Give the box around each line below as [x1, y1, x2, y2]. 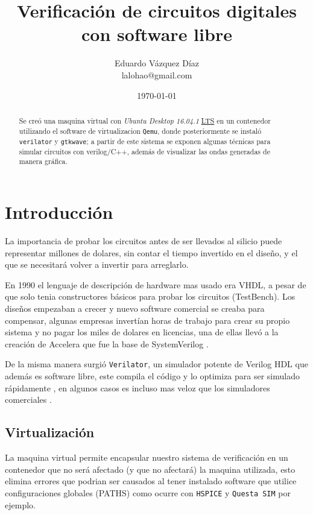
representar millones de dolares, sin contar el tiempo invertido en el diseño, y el [5, 246, 298, 259]
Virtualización [5, 423, 95, 441]
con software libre [81, 22, 232, 46]
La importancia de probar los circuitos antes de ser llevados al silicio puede [5, 235, 282, 247]
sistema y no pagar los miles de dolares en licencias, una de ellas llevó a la [5, 326, 279, 338]
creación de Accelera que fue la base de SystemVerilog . [5, 337, 209, 350]
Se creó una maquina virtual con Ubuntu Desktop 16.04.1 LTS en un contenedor [19, 115, 271, 125]
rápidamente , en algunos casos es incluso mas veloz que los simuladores [5, 381, 270, 394]
